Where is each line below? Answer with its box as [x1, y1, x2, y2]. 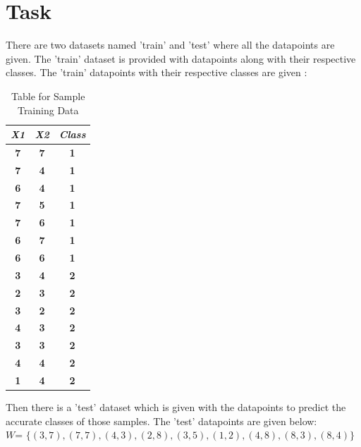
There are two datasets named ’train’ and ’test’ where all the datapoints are [6, 37, 335, 52]
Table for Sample [11, 88, 85, 103]
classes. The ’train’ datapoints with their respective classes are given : [6, 65, 307, 80]
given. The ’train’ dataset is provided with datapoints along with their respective [6, 51, 356, 66]
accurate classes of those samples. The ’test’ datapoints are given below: [6, 413, 317, 428]
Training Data [17, 102, 79, 117]
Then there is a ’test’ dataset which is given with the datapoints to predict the [6, 400, 346, 414]
